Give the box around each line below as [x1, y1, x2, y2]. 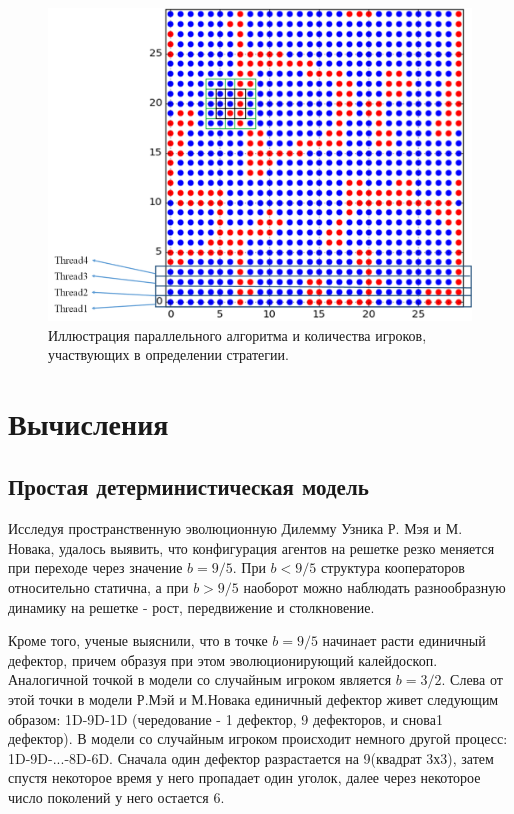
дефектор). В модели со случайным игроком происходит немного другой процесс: [8, 728, 508, 749]
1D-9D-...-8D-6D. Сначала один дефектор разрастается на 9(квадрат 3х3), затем [8, 747, 494, 768]
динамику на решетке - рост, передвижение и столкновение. [8, 596, 375, 617]
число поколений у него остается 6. [8, 787, 225, 807]
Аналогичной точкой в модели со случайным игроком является [8, 669, 392, 690]
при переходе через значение [8, 557, 183, 578]
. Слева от [441, 669, 503, 690]
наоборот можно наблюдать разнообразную [243, 577, 506, 598]
